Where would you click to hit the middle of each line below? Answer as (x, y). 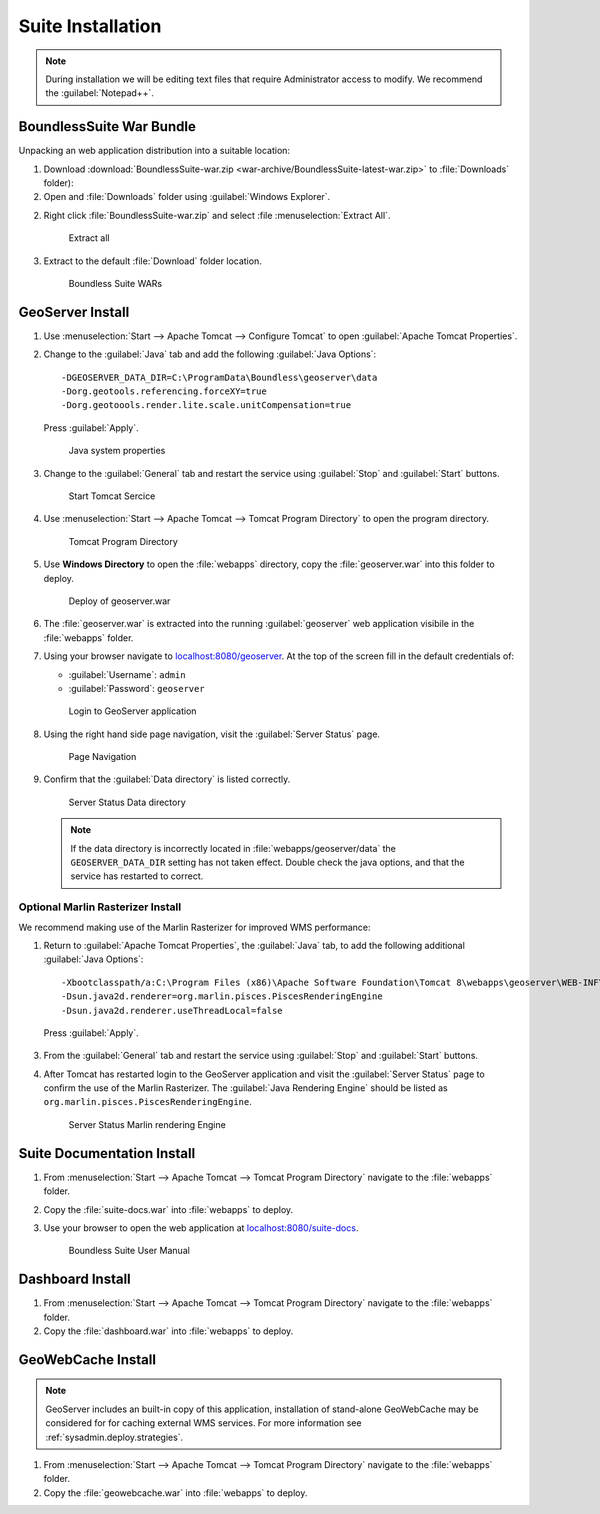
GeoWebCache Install (87, 1359)
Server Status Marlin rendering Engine (147, 1124)
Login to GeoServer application (132, 711)
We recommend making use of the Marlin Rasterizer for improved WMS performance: (194, 927)
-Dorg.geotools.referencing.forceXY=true (164, 391)
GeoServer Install (74, 311)
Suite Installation (90, 26)
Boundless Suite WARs (115, 283)
